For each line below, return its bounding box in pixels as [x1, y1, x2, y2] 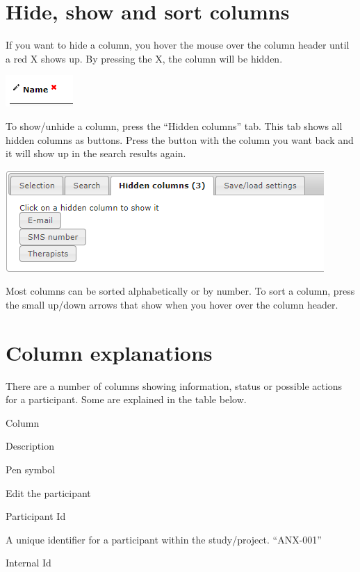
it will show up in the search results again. [6, 146, 186, 161]
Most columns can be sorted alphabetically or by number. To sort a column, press [6, 284, 355, 298]
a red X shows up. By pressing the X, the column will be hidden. [6, 51, 283, 65]
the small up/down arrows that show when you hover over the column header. [6, 297, 338, 311]
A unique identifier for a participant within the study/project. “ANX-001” [6, 532, 322, 546]
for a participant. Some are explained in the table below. [6, 392, 247, 407]
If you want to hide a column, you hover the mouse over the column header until [6, 38, 350, 52]
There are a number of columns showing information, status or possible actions [6, 378, 343, 393]
